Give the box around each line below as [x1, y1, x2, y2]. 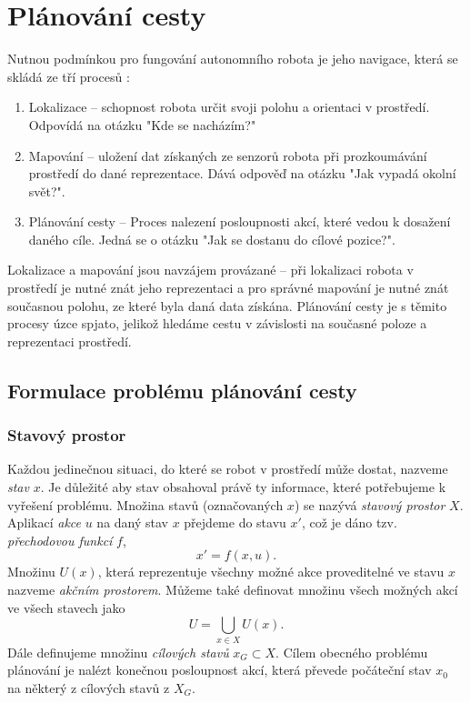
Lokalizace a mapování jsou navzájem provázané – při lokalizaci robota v [7, 260, 414, 279]
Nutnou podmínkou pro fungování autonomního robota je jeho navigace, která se [7, 49, 458, 68]
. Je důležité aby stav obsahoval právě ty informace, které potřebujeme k [40, 477, 446, 497]
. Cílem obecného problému [275, 642, 428, 661]
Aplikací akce [7, 513, 81, 532]
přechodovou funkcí [7, 530, 113, 549]
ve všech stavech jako [7, 598, 125, 617]
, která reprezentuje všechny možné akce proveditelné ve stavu [97, 562, 445, 581]
